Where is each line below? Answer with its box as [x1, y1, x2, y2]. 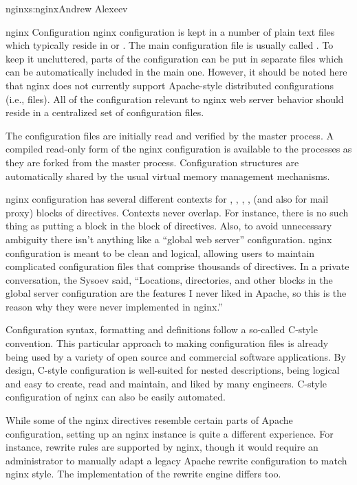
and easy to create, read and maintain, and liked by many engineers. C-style [6, 376, 327, 390]
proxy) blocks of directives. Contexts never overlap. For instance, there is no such [6, 205, 349, 219]
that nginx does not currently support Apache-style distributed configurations [6, 78, 334, 92]
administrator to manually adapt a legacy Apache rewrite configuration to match [6, 453, 347, 467]
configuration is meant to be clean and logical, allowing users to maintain [6, 245, 315, 260]
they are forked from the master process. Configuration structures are [6, 155, 299, 169]
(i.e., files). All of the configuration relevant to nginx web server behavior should [6, 91, 344, 106]
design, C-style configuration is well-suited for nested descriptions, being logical [6, 363, 340, 377]
